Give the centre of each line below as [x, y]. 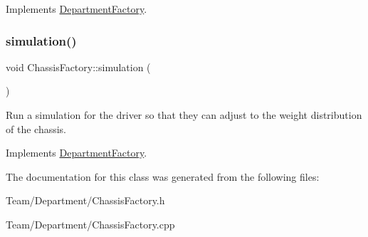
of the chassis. [36, 128]
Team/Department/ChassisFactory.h [85, 200]
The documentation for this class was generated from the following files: [163, 176]
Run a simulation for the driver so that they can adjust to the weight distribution [184, 115]
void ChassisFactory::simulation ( [78, 67]
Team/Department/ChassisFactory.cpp [90, 224]
